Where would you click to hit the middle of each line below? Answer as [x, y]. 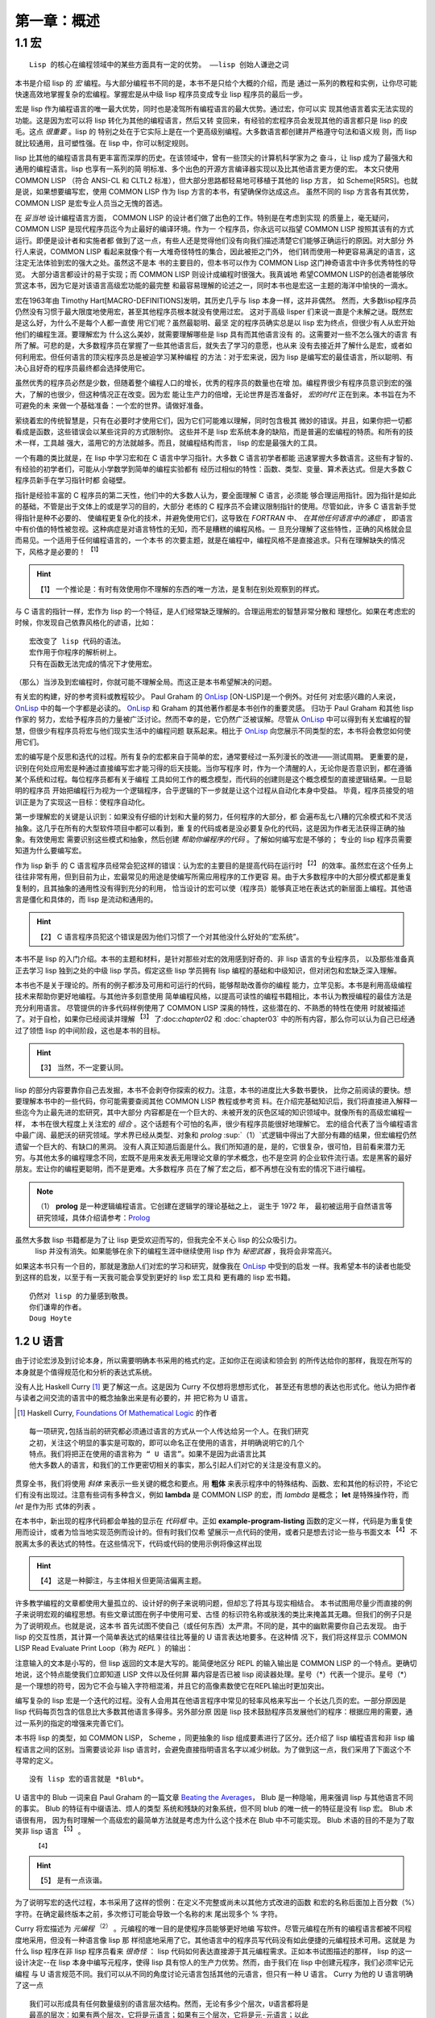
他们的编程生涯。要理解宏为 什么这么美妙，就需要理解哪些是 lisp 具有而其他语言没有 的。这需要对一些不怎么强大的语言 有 [216, 334]
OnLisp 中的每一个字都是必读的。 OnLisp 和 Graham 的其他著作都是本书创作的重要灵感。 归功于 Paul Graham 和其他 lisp [214, 708]
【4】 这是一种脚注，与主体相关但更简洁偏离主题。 [121, 1580]
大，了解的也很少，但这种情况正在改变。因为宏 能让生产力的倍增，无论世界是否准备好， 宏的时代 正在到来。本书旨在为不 [215, 394]
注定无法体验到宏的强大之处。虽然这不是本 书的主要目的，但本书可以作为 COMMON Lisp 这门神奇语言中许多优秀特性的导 [215, 263]
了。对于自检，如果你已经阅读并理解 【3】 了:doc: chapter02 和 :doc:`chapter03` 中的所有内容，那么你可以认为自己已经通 [215, 1019]
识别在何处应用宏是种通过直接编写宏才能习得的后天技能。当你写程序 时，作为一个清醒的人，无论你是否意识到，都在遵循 [213, 768]
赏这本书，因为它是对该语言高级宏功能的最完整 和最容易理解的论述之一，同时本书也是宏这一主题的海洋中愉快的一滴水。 [213, 286]
